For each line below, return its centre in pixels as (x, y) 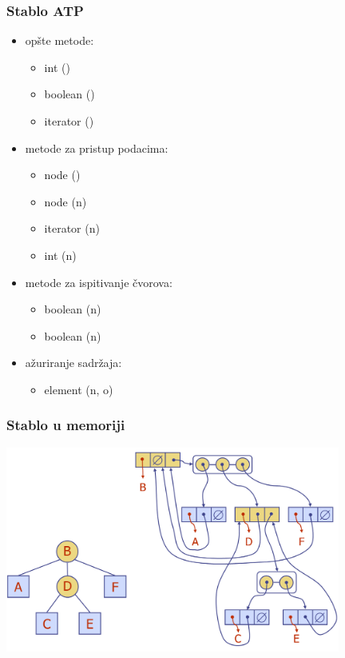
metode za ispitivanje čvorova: (99, 282)
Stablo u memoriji (66, 425)
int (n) (60, 255)
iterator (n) (72, 228)
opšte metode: (59, 40)
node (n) (65, 201)
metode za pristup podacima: (97, 148)
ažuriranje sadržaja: (73, 363)
